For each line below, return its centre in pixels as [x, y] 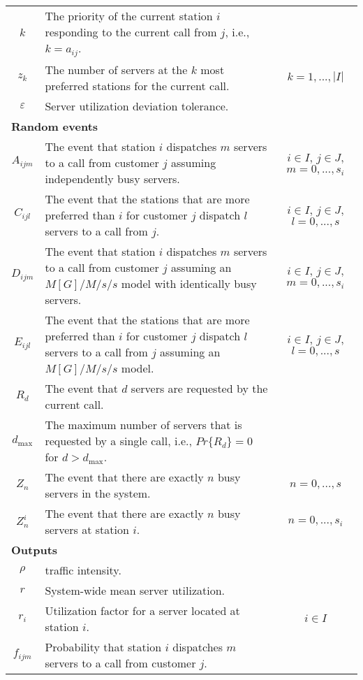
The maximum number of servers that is [143, 424]
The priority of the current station [129, 16]
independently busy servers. [112, 178]
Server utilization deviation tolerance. [137, 106]
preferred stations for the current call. [137, 85]
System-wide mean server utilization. [135, 590]
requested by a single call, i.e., [118, 440]
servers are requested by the [199, 388]
